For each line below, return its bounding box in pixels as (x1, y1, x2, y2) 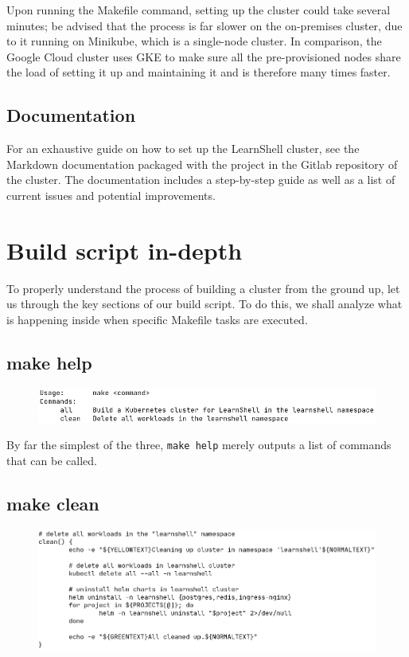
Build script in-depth (6, 233, 243, 266)
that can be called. (6, 452, 97, 468)
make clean (6, 491, 99, 515)
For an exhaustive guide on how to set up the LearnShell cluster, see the (6, 140, 360, 157)
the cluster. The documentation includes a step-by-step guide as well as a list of (6, 171, 395, 188)
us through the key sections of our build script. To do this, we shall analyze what (6, 295, 403, 312)
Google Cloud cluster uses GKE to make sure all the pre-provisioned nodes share (6, 48, 401, 65)
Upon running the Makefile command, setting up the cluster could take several (6, 2, 391, 18)
